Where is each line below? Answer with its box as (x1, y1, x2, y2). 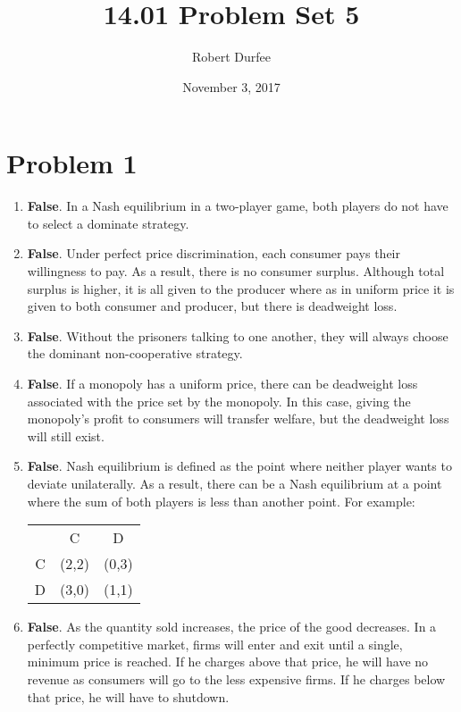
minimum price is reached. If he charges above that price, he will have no (27, 652, 429, 671)
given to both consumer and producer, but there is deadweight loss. (27, 297, 398, 315)
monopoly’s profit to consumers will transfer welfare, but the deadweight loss (27, 409, 449, 428)
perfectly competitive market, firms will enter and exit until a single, (27, 634, 403, 653)
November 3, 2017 (182, 77, 281, 96)
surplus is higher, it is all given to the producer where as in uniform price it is (27, 279, 455, 297)
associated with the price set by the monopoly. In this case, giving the (27, 391, 411, 410)
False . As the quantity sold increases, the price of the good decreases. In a (27, 617, 437, 636)
